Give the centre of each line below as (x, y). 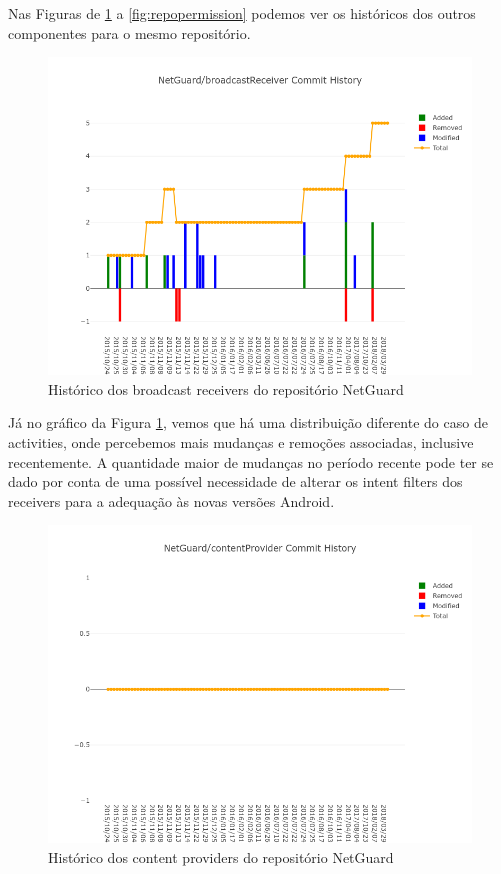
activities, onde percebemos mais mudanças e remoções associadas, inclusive (241, 441)
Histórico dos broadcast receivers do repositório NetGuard (226, 388)
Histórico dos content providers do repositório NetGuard (221, 856)
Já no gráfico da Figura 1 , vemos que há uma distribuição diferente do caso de (248, 422)
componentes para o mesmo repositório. (129, 32)
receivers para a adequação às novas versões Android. (171, 500)
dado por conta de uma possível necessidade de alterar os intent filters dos (235, 481)
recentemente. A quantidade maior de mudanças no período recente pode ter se (251, 461)
